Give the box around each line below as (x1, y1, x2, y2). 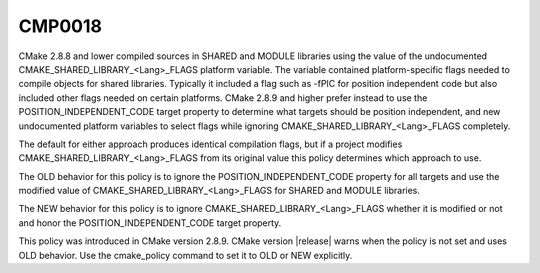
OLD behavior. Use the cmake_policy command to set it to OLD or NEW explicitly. (18, 249, 353, 261)
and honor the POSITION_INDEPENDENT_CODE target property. (18, 216, 282, 229)
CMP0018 (18, 15, 102, 37)
